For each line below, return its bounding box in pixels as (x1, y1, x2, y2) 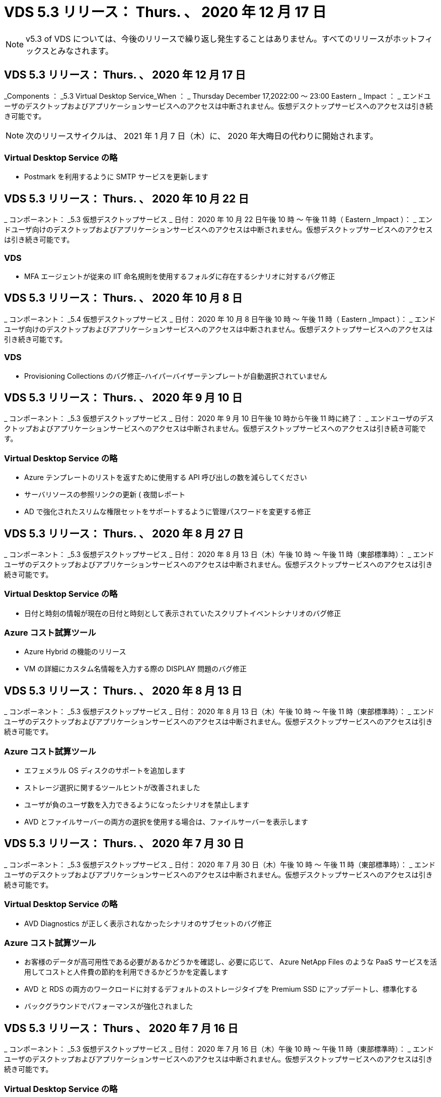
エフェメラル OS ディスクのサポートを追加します (24, 766, 186, 775)
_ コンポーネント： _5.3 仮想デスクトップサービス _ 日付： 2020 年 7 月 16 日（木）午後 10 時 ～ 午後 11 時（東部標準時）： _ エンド (4, 1045, 434, 1054)
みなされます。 (57, 45, 113, 56)
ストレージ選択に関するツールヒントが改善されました (24, 783, 200, 792)
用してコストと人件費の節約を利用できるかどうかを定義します (24, 968, 229, 977)
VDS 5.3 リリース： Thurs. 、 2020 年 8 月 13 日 (4, 684, 242, 697)
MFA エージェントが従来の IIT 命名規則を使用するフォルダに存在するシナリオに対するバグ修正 (24, 271, 335, 281)
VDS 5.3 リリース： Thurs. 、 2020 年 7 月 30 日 (4, 837, 244, 850)
